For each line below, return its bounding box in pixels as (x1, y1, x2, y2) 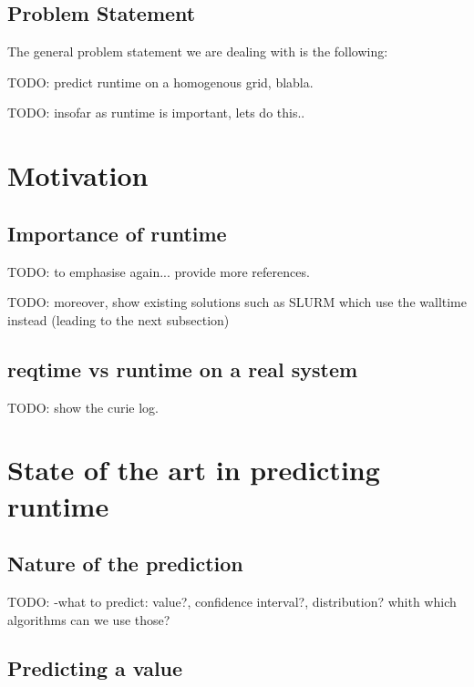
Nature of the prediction (7, 549, 243, 578)
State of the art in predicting (7, 451, 380, 488)
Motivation (7, 157, 149, 194)
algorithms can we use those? (7, 610, 170, 629)
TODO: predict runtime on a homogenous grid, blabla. (7, 72, 314, 91)
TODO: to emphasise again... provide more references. (7, 261, 310, 281)
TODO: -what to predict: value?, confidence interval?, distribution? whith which (7, 591, 457, 610)
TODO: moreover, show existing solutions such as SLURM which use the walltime (7, 292, 467, 312)
